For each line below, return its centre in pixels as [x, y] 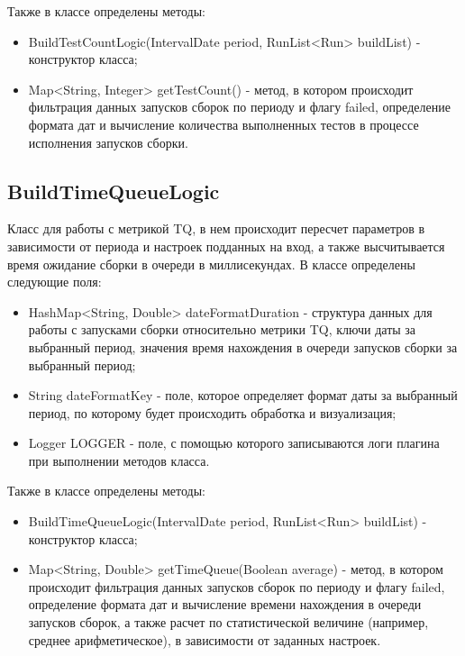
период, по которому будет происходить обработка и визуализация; [212, 412]
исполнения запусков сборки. [108, 142]
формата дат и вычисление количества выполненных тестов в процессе [223, 124]
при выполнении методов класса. [119, 460]
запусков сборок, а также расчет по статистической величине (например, [228, 622]
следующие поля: [55, 282]
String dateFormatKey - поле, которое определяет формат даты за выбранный [243, 395]
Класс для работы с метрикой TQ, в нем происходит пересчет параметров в [216, 228]
